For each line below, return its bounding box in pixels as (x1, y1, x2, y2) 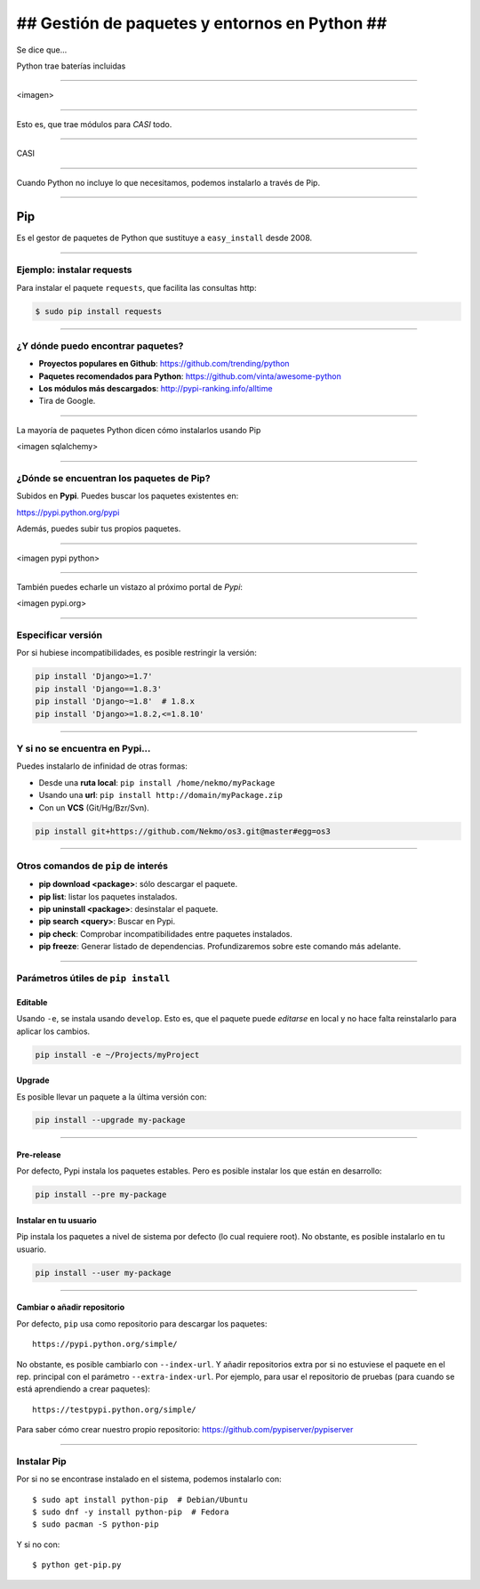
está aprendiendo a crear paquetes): (16, 1383, 151, 1394)
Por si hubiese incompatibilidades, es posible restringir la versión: (16, 648, 257, 658)
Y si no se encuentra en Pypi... (16, 742, 151, 754)
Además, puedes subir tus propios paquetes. (16, 523, 181, 534)
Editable (16, 996, 48, 1007)
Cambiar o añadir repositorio (16, 1302, 124, 1312)
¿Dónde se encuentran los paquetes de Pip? (16, 472, 211, 484)
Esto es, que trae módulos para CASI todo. (16, 118, 172, 129)
